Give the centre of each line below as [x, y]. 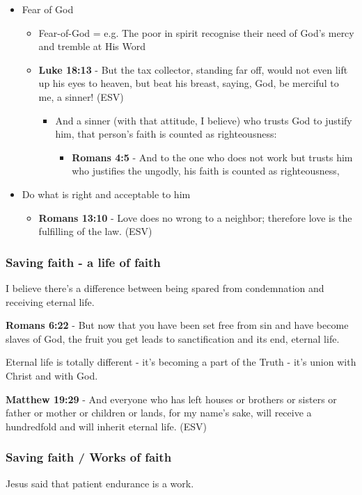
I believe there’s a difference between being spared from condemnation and [165, 287]
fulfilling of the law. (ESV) [95, 231]
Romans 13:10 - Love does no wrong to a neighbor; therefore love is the [195, 217]
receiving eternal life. [50, 301]
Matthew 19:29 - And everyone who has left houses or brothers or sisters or [171, 399]
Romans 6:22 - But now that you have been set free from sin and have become [177, 325]
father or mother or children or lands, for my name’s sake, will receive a [159, 413]
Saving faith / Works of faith [89, 457]
